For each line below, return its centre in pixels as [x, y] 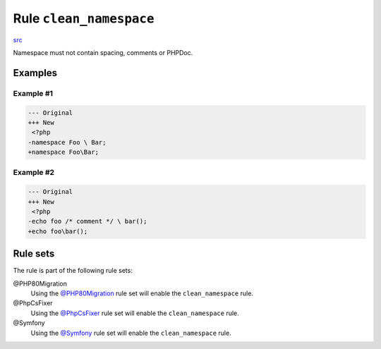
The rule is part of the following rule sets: [73, 271]
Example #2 [34, 173]
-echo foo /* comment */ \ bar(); [87, 221]
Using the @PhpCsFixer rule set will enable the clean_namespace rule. [135, 313]
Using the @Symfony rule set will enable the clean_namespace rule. [131, 333]
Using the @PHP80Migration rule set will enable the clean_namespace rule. [142, 293]
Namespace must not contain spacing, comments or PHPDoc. [103, 52]
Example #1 [33, 93]
